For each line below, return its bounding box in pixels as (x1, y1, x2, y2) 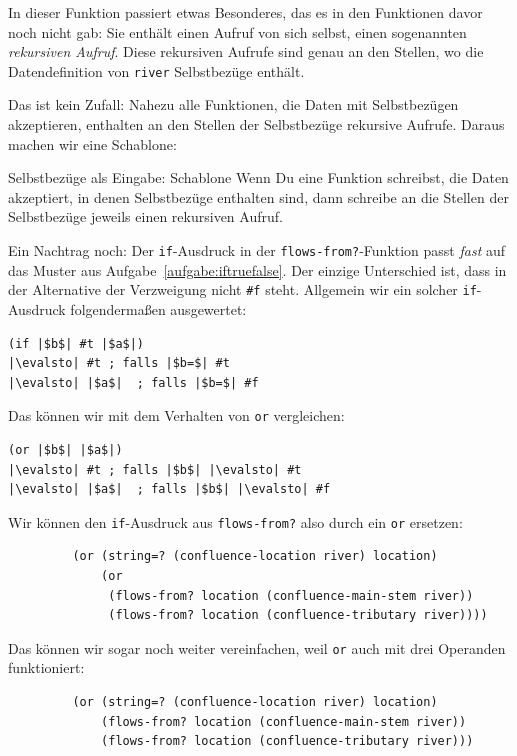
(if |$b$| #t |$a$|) (8, 336, 145, 351)
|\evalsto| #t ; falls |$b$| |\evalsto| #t (8, 462, 302, 477)
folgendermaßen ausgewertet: (70, 298, 247, 319)
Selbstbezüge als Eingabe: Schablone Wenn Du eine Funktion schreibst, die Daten (8, 167, 509, 188)
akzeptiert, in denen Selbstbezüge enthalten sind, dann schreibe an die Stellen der (8, 186, 509, 207)
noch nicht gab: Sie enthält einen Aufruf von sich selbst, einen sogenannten (8, 21, 467, 42)
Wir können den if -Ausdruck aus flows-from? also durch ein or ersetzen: (8, 511, 463, 532)
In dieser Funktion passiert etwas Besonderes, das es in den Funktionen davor (8, 2, 483, 22)
